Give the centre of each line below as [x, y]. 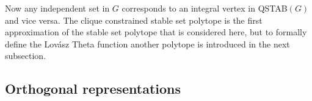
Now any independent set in [57, 8]
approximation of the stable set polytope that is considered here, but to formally [156, 32]
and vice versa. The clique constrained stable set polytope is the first [134, 20]
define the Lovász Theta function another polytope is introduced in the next [147, 44]
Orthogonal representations [93, 89]
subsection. [26, 56]
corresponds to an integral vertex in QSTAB [205, 8]
